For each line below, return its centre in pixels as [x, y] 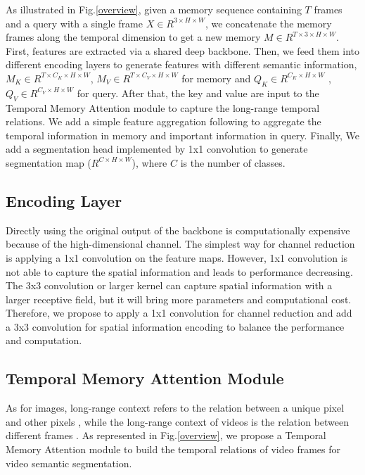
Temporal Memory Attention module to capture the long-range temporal [163, 107]
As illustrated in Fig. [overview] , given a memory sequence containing [154, 9]
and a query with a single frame [74, 23]
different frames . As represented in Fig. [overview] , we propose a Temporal [166, 435]
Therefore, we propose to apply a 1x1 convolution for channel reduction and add [179, 313]
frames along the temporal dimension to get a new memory [133, 37]
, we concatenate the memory [268, 23]
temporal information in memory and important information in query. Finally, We [182, 135]
